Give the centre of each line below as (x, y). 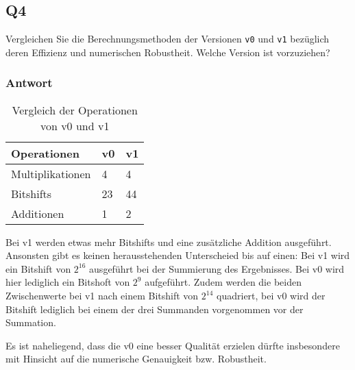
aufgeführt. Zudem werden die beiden (223, 282)
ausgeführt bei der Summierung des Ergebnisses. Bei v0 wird (217, 268)
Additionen (38, 213)
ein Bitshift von (38, 268)
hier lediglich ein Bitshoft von (68, 282)
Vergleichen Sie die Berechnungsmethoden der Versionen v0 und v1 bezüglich (168, 39)
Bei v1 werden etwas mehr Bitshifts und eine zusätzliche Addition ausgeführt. (169, 242)
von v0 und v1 (75, 125)
